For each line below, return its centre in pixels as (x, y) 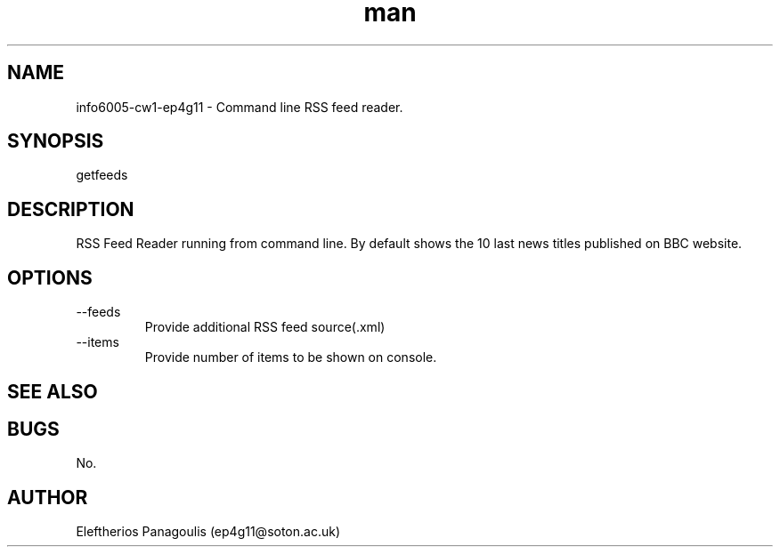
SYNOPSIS (56, 141)
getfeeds (102, 175)
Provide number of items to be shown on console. (291, 357)
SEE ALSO (53, 391)
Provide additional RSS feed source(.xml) (265, 327)
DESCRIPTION (71, 209)
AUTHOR (48, 497)
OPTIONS (50, 277)
